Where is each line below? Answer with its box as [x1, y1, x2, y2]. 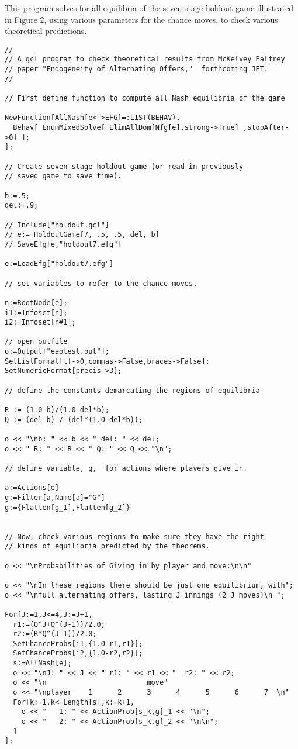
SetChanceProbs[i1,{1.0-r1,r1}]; [13, 639, 143, 648]
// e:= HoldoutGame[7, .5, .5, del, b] [5, 230, 160, 239]
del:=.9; [5, 201, 39, 210]
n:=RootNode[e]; [5, 298, 68, 307]
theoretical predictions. [5, 25, 87, 37]
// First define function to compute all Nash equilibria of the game [5, 94, 285, 103]
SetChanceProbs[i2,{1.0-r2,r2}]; [13, 649, 143, 658]
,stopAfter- [243, 123, 289, 132]
